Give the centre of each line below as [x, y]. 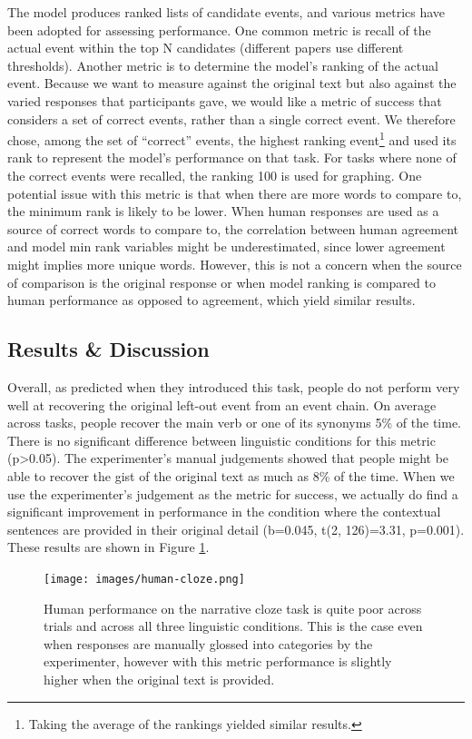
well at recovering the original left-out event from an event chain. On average [222, 404]
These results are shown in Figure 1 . [108, 547]
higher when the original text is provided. [159, 679]
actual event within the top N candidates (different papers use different [206, 48]
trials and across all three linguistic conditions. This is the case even [233, 626]
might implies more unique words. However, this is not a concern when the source [235, 264]
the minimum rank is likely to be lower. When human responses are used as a [223, 211]
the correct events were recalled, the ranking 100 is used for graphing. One [215, 175]
